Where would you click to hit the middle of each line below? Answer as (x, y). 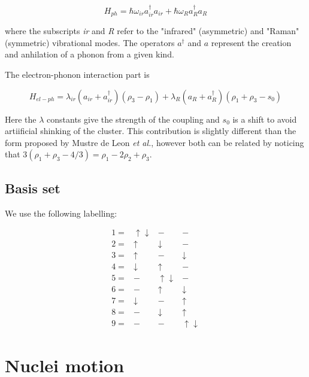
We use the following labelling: (61, 213)
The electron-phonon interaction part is (77, 75)
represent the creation (251, 42)
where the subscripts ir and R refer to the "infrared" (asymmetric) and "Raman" (152, 31)
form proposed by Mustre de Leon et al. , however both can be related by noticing (154, 142)
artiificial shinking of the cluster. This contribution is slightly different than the (151, 131)
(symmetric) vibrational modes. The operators (90, 42)
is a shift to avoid (265, 119)
